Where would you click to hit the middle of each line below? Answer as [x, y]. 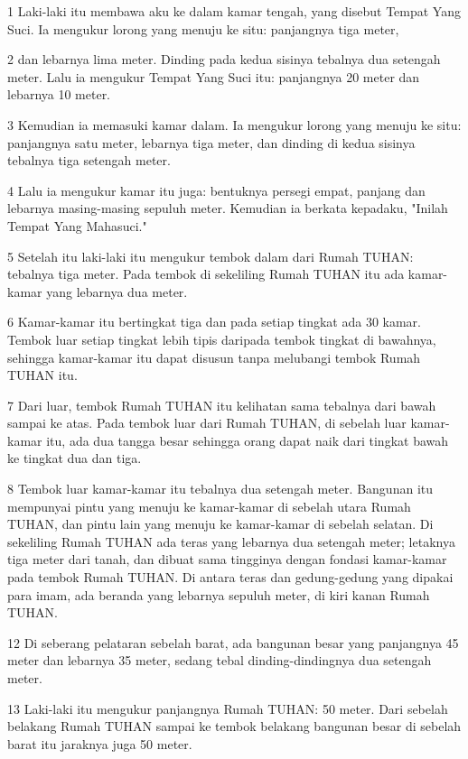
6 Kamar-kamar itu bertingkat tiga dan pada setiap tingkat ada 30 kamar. [214, 322]
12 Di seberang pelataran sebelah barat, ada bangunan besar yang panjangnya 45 [233, 642]
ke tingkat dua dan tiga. [75, 458]
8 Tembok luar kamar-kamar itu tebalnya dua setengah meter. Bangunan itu [220, 489]
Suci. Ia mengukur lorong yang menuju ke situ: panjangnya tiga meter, [203, 28]
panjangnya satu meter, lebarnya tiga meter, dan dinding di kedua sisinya [211, 142]
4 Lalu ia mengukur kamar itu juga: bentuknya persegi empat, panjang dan [216, 190]
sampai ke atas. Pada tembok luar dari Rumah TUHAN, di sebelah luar [207, 423]
